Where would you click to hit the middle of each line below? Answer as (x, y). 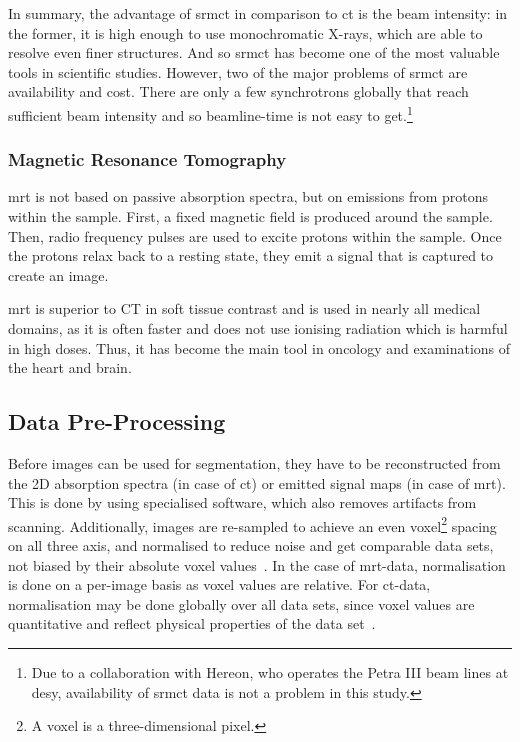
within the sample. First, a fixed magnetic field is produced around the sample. (250, 216)
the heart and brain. (70, 367)
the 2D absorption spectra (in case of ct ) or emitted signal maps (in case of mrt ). (257, 482)
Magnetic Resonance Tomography (147, 159)
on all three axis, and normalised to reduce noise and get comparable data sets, (251, 545)
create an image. (58, 274)
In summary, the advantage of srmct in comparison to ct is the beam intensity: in (258, 13)
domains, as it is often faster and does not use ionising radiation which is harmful (258, 328)
